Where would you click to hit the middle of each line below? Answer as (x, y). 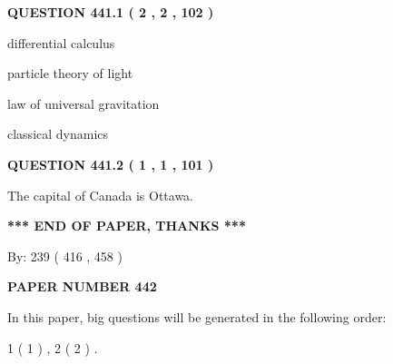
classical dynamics (58, 134)
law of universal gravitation (84, 103)
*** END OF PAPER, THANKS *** (127, 226)
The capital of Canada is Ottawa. (101, 195)
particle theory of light (70, 73)
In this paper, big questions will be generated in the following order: (197, 316)
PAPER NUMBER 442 (82, 286)
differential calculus (61, 42)
